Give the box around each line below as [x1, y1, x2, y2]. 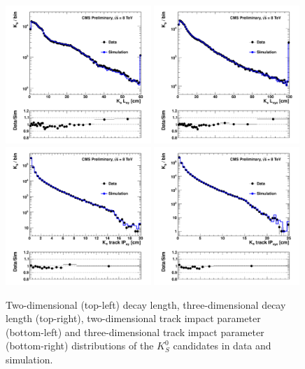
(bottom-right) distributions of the [6, 338, 154, 353]
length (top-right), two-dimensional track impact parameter [6, 311, 261, 326]
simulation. [6, 351, 53, 366]
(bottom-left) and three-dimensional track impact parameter [6, 324, 264, 339]
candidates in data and [173, 338, 271, 353]
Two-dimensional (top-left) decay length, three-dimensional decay [6, 297, 286, 312]
